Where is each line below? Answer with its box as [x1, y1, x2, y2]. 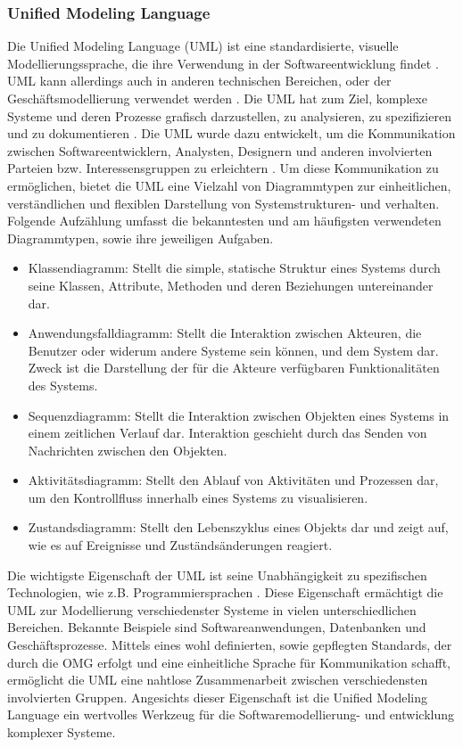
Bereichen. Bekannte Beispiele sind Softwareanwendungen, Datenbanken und [7, 618, 426, 636]
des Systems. [28, 375, 98, 394]
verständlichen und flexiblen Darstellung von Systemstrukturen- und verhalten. [7, 193, 440, 212]
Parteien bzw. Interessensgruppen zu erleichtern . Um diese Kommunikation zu [7, 159, 439, 177]
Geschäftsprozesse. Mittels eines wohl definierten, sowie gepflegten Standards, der [7, 636, 452, 654]
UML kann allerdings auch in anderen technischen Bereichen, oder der [7, 71, 392, 90]
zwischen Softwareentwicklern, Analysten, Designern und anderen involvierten [7, 141, 433, 160]
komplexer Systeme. [7, 723, 116, 741]
